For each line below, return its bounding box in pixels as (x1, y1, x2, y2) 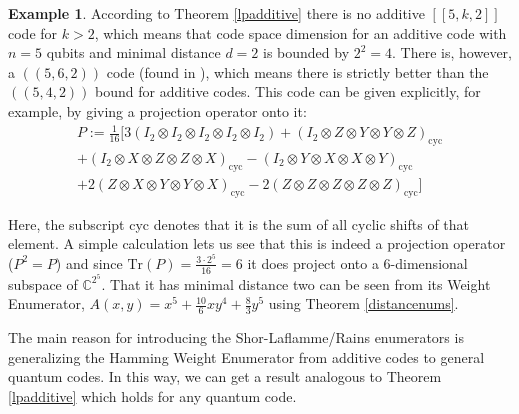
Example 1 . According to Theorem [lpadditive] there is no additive (8, 3, 425, 23)
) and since (55, 252, 123, 273)
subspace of (8, 273, 78, 294)
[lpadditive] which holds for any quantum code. (8, 385, 297, 406)
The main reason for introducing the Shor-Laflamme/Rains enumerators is (8, 327, 464, 348)
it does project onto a (247, 252, 379, 273)
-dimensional (390, 252, 468, 273)
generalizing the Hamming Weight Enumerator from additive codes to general (8, 346, 485, 367)
